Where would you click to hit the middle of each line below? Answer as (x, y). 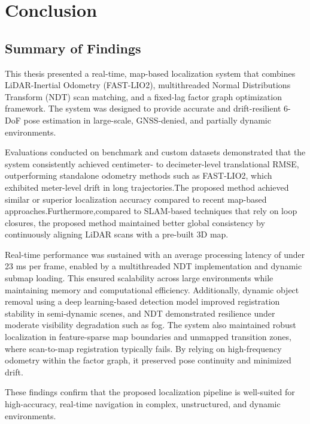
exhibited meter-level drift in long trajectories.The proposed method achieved (147, 187)
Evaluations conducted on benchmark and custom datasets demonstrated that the (155, 152)
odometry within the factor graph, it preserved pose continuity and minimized (148, 360)
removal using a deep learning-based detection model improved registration (142, 301)
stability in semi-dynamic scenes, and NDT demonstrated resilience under (140, 313)
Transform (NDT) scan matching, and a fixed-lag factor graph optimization (143, 96)
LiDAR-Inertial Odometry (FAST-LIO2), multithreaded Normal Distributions (148, 85)
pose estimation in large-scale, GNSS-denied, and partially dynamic (147, 120)
